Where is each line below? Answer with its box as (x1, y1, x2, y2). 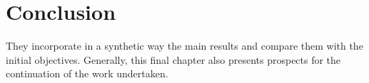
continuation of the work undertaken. (6, 66, 168, 81)
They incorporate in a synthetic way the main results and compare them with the (6, 38, 363, 53)
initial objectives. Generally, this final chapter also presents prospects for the (6, 52, 341, 67)
